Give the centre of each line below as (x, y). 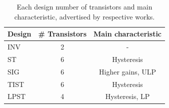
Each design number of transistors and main (84, 6)
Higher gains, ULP (128, 71)
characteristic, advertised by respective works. (84, 16)
